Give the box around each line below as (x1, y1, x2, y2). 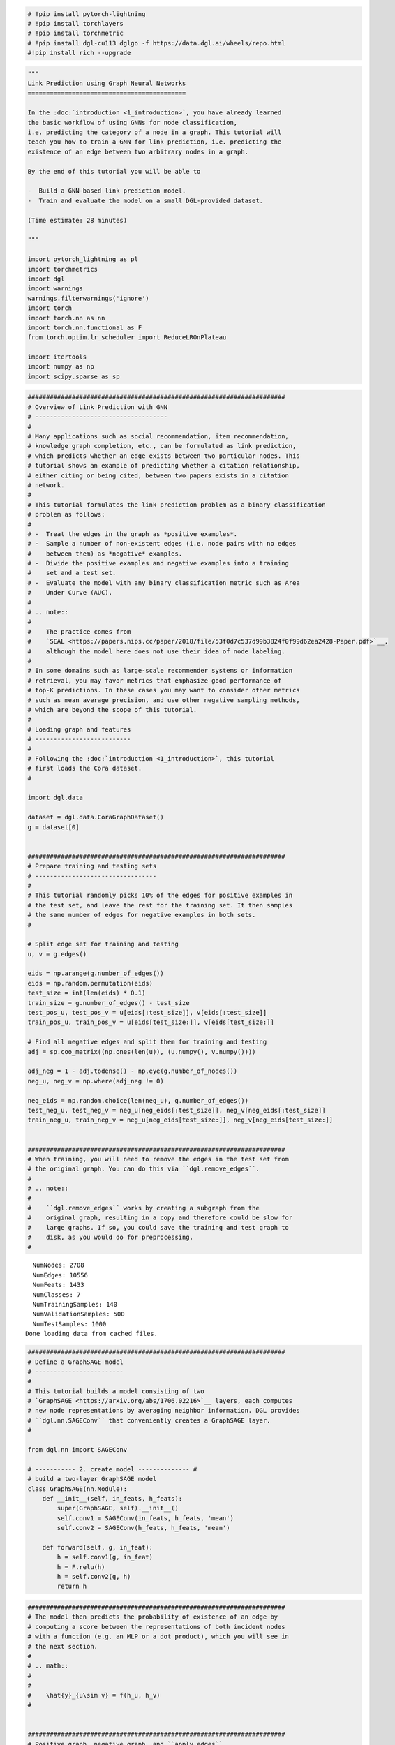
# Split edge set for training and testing (27, 940, 179, 949)
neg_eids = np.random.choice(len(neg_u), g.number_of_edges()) (27, 1097, 249, 1104)
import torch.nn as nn (27, 314, 105, 322)
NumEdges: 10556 (32, 1271, 89, 1279)
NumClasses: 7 (32, 1291, 81, 1298)
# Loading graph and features (27, 725, 131, 733)
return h (57, 1582, 87, 1591)
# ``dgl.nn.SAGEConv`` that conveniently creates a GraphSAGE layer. (27, 1416, 271, 1424)
